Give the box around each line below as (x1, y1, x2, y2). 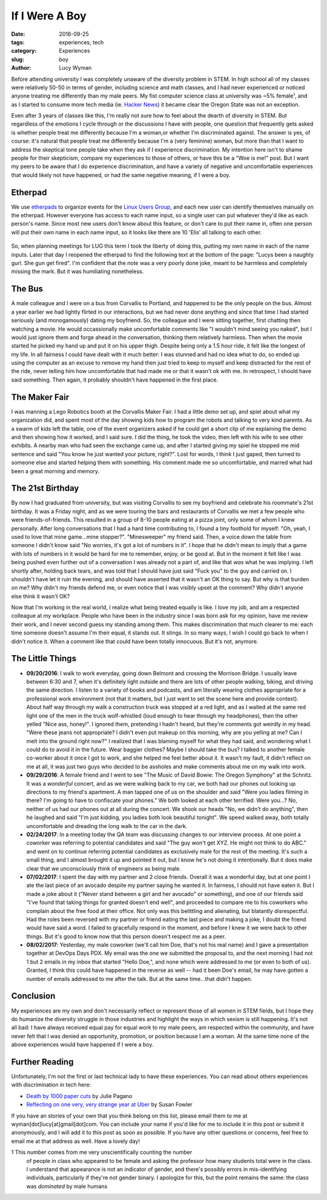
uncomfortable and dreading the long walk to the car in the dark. (26, 822, 188, 829)
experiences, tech (59, 38, 104, 46)
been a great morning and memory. (11, 467, 100, 474)
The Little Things (11, 653, 77, 664)
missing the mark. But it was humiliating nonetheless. (11, 268, 144, 275)
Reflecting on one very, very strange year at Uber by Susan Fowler (26, 1101, 193, 1108)
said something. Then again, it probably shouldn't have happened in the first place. (11, 376, 219, 383)
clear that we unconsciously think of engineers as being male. (26, 865, 181, 872)
